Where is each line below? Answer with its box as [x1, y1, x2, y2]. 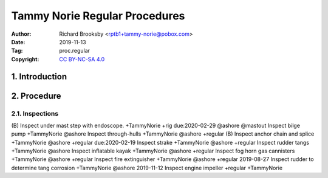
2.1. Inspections [11, 109, 59, 117]
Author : [11, 30, 32, 38]
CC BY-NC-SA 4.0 [59, 55, 105, 63]
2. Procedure [11, 91, 61, 101]
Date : [11, 38, 26, 45]
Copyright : [11, 55, 39, 63]
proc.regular [59, 47, 91, 54]
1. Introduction [11, 71, 67, 82]
